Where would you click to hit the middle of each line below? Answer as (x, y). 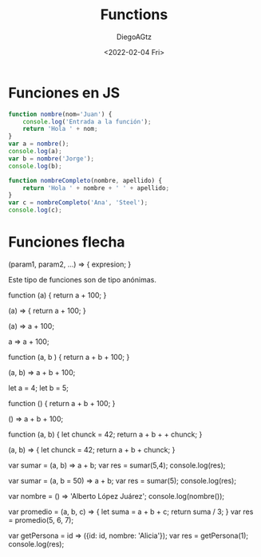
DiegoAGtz (134, 37)
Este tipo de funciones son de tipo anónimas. (83, 280)
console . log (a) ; (35, 152)
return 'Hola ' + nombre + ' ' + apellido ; (96, 188)
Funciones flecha (67, 242)
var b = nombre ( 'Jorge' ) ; (51, 158)
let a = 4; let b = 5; (39, 388)
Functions (134, 15)
